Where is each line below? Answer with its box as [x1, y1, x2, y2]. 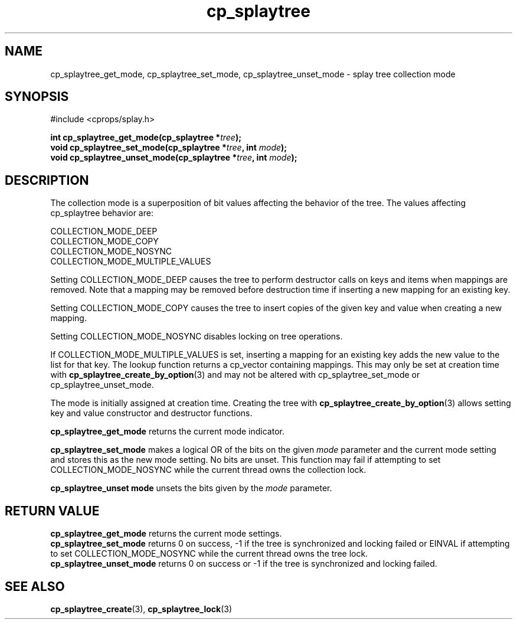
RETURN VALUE [5, 503, 100, 518]
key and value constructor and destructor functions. [50, 408, 253, 419]
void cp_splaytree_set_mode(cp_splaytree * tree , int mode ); [50, 142, 287, 153]
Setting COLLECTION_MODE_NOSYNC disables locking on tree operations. [50, 331, 343, 342]
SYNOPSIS [5, 89, 69, 104]
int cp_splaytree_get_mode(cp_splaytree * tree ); [50, 132, 241, 143]
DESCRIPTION [5, 172, 89, 188]
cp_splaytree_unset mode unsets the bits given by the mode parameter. [50, 483, 332, 494]
